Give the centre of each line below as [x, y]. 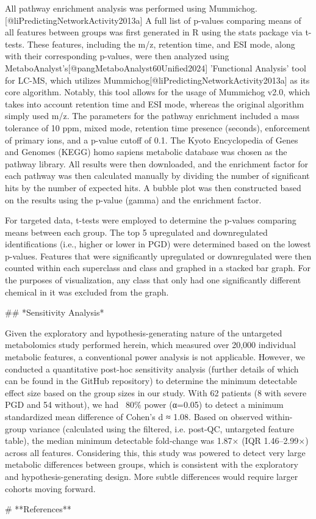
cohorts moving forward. [50, 488]
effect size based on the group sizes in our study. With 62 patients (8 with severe [156, 392]
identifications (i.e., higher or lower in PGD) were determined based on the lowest [158, 244]
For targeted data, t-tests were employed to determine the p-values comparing [151, 220]
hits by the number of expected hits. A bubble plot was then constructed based [153, 187]
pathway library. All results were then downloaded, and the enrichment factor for [157, 163]
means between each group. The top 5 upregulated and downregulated [136, 232]
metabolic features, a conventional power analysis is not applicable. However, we [155, 357]
